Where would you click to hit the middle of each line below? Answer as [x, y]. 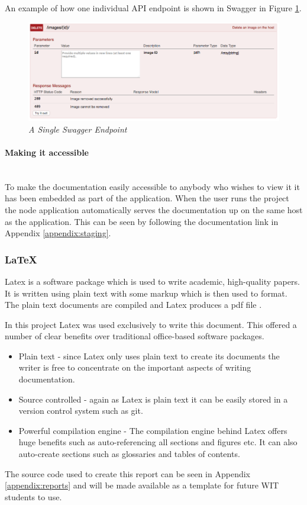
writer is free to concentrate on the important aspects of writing [135, 367]
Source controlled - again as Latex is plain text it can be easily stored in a [153, 399]
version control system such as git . [81, 411]
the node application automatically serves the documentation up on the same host [154, 209]
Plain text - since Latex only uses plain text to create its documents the [149, 356]
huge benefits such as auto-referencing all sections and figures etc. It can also [158, 442]
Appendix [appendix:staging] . [58, 233]
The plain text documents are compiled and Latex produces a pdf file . [133, 305]
